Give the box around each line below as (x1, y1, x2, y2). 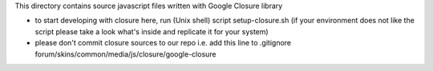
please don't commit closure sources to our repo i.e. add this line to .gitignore (34, 38, 292, 48)
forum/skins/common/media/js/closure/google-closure (34, 49, 216, 59)
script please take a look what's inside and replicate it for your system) (34, 26, 269, 36)
